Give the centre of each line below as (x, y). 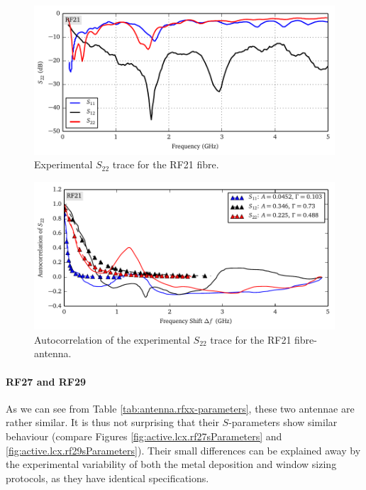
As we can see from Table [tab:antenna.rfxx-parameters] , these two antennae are (180, 408)
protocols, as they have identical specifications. (107, 478)
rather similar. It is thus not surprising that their (112, 422)
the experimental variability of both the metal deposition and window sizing (171, 464)
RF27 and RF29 (46, 381)
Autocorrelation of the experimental (112, 339)
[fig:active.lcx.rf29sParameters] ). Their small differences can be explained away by (183, 450)
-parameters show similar (283, 422)
